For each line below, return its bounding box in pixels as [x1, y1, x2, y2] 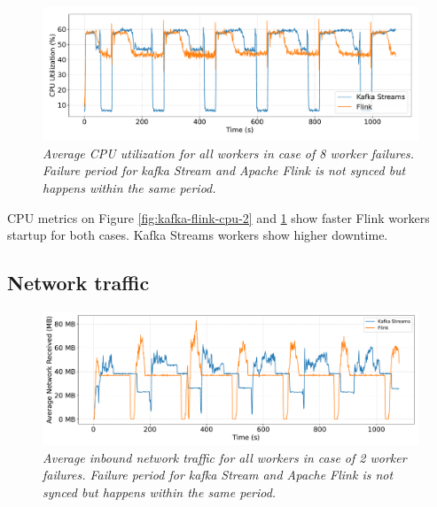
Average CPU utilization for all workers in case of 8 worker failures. [43, 143, 415, 162]
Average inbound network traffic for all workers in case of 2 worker [43, 448, 407, 466]
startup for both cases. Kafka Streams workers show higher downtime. [7, 226, 388, 244]
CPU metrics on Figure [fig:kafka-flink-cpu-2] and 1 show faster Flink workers [7, 208, 430, 227]
